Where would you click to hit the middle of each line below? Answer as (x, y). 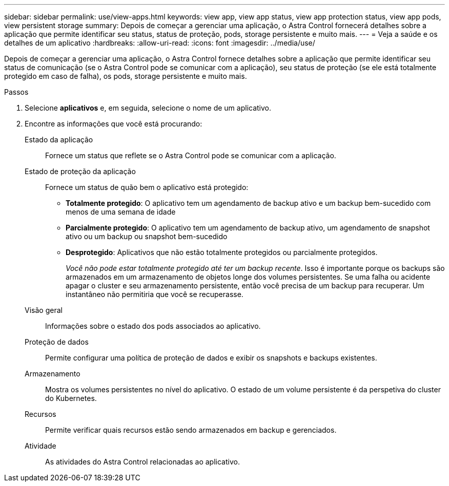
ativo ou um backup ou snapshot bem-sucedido (147, 236)
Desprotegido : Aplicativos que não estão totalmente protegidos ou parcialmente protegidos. (222, 252)
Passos (16, 92)
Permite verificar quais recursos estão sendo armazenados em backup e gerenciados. (191, 430)
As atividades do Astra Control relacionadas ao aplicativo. (142, 462)
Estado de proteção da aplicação (80, 171)
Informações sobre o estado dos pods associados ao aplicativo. (153, 326)
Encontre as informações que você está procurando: (114, 124)
